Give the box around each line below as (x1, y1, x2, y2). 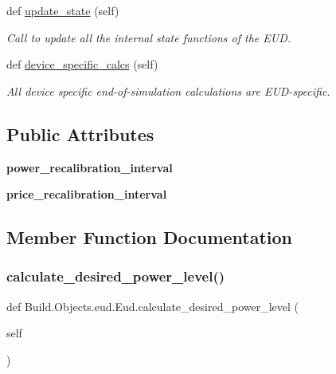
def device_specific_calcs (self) (6, 56, 158, 73)
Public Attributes (6, 121, 154, 146)
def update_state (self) (6, 2, 119, 18)
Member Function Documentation (6, 225, 293, 250)
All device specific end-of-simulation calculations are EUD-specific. (6, 82, 330, 99)
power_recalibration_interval (6, 159, 173, 175)
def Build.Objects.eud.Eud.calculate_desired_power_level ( (6, 297, 299, 314)
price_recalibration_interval (6, 186, 167, 203)
